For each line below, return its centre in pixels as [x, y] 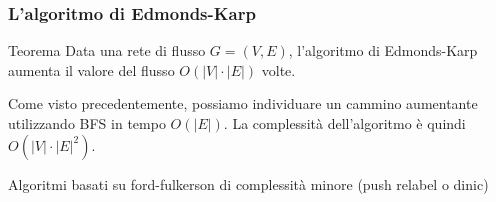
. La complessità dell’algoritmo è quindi [344, 123]
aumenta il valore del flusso [91, 69]
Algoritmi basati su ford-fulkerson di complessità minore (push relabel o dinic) [248, 183]
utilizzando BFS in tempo [87, 123]
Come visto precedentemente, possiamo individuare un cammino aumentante [243, 103]
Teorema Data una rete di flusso [107, 50]
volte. [278, 69]
